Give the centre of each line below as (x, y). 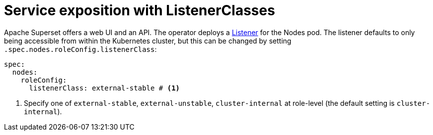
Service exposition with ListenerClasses (140, 10)
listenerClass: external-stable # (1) (105, 88)
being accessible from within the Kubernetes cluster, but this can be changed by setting (148, 41)
